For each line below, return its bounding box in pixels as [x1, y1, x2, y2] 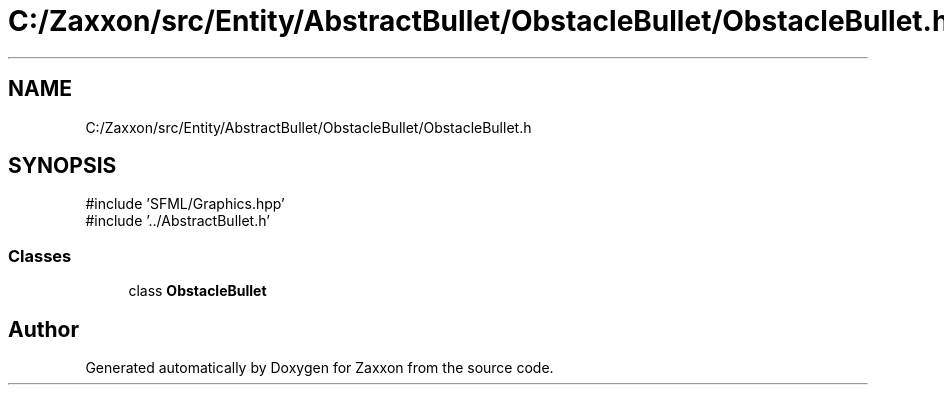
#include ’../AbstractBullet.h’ [85, 212, 270, 230]
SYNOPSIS [8, 153, 117, 179]
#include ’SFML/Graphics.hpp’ [85, 195, 285, 213]
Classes [8, 245, 72, 266]
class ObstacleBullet [128, 282, 267, 300]
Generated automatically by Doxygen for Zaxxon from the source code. [85, 359, 554, 377]
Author [8, 316, 79, 342]
